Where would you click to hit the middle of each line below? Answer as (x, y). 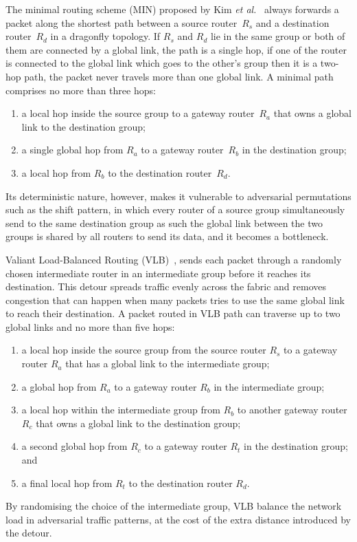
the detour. (29, 533)
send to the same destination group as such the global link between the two (164, 223)
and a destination (292, 22)
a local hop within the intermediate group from (121, 410)
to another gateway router (292, 410)
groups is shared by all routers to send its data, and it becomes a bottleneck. (167, 236)
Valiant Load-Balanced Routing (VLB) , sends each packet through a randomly (174, 259)
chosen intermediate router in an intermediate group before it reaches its (158, 273)
